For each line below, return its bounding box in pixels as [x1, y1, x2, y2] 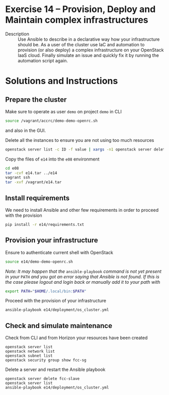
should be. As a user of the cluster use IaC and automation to [18, 41, 145, 47]
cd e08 [5, 166, 19, 171]
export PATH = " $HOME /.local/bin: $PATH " [5, 288, 87, 294]
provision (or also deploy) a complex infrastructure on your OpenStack [18, 47, 164, 53]
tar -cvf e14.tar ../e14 [5, 170, 57, 176]
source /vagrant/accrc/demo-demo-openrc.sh [5, 118, 98, 123]
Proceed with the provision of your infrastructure [5, 298, 107, 304]
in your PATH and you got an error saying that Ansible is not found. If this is [5, 273, 159, 280]
